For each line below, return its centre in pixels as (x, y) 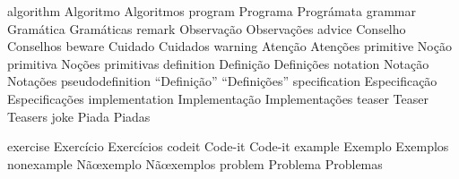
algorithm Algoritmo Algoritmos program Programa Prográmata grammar (212, 11)
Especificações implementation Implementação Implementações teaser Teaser (218, 98)
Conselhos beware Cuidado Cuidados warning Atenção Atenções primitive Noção (229, 46)
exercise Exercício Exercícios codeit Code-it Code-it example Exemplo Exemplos (228, 146)
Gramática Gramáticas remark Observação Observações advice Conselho (207, 28)
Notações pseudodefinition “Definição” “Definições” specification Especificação (222, 81)
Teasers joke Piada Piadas (79, 116)
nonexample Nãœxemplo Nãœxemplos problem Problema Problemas (195, 163)
